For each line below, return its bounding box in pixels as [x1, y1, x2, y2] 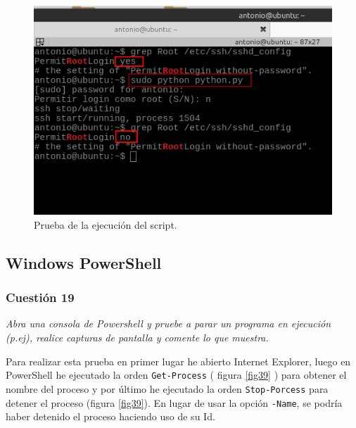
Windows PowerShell [6, 251, 162, 273]
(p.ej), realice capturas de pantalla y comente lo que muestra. [6, 330, 269, 345]
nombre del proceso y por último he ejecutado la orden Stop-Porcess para [6, 381, 329, 396]
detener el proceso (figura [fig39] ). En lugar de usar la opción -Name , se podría [6, 395, 343, 410]
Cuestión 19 [6, 289, 75, 306]
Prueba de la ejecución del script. [34, 217, 177, 232]
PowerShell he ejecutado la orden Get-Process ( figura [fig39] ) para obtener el [6, 367, 347, 382]
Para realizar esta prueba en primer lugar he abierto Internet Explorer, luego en [6, 353, 351, 368]
